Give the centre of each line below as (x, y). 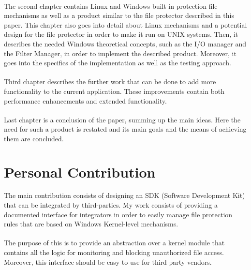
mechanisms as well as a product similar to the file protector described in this (119, 15)
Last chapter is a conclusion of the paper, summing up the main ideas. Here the (122, 119)
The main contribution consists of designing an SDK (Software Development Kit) (125, 195)
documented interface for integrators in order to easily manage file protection (118, 214)
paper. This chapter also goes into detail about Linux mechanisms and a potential (125, 24)
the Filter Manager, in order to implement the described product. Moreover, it (120, 53)
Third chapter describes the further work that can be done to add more (110, 82)
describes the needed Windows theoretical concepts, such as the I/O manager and (125, 43)
